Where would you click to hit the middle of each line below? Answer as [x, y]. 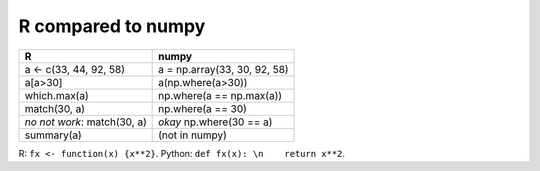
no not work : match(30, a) [85, 122]
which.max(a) [56, 95]
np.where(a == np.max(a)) [220, 95]
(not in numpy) [192, 135]
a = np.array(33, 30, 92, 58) [223, 69]
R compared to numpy [112, 26]
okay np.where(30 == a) [215, 122]
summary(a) [53, 135]
